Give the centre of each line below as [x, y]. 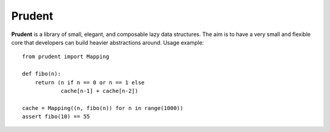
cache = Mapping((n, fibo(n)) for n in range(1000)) [103, 108]
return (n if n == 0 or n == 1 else [90, 82]
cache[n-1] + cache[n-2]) [100, 91]
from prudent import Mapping [66, 57]
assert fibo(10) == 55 [56, 117]
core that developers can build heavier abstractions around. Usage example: [108, 42]
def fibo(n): [42, 74]
